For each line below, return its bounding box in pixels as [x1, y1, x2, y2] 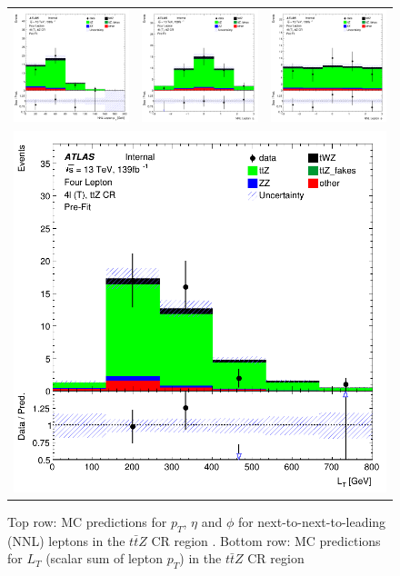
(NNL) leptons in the [7, 531, 125, 550]
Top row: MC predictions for [7, 511, 167, 531]
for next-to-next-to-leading [237, 511, 386, 531]
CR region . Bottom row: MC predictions [151, 531, 381, 550]
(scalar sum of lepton [45, 549, 164, 568]
